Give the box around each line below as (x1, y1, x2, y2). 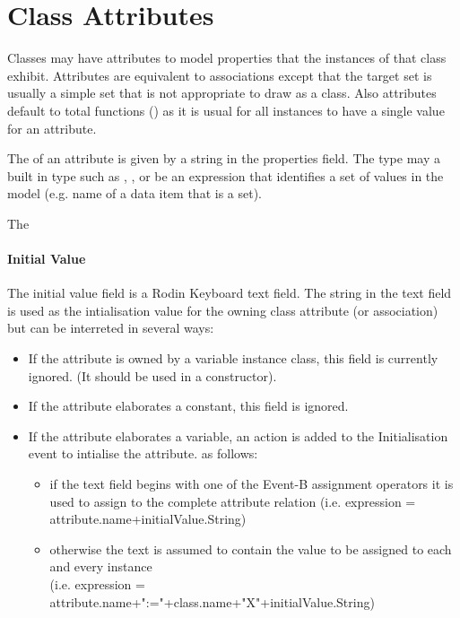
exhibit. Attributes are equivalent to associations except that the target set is (7, 65, 432, 84)
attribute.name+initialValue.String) (49, 509, 247, 528)
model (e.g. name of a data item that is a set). (7, 184, 263, 203)
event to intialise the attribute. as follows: (28, 444, 258, 463)
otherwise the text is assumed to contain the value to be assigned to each (49, 539, 452, 558)
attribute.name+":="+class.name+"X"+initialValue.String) (49, 592, 375, 611)
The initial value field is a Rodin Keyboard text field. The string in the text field (7, 283, 452, 302)
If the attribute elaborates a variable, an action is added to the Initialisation (28, 426, 448, 445)
